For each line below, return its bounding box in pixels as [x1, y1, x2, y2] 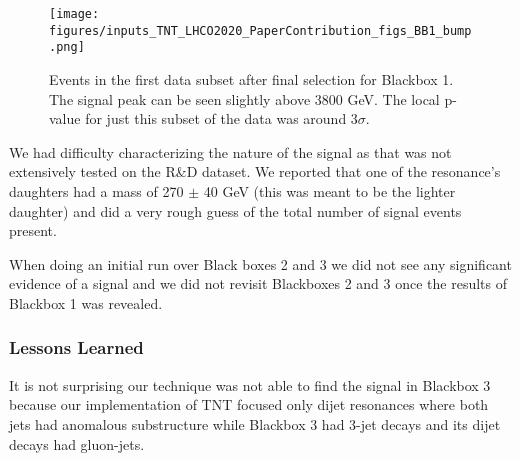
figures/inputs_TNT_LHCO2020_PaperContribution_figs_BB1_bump [49, 23, 472, 38]
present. [9, 220, 57, 241]
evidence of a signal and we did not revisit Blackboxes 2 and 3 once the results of [9, 273, 508, 294]
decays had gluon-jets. [9, 433, 145, 454]
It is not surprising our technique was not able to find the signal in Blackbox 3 [9, 374, 491, 395]
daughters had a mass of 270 [9, 180, 184, 201]
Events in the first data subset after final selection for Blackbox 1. [49, 68, 454, 89]
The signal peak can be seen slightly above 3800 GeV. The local [49, 88, 440, 109]
